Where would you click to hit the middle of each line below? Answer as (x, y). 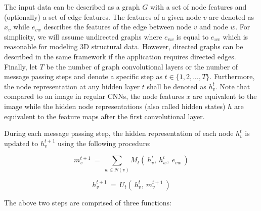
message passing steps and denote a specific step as (83, 76)
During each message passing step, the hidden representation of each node (119, 133)
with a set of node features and (198, 7)
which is (235, 36)
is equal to (192, 36)
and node (214, 27)
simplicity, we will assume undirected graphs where (83, 36)
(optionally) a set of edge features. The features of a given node (103, 16)
